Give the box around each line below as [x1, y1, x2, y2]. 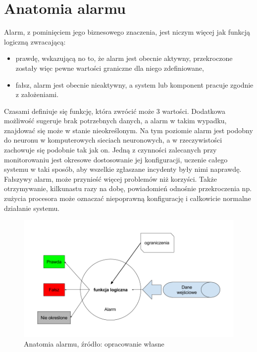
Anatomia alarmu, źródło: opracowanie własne [24, 339, 164, 349]
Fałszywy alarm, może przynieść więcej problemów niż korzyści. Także [4, 173, 217, 184]
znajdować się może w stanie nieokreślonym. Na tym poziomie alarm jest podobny [4, 125, 253, 135]
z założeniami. [15, 89, 59, 100]
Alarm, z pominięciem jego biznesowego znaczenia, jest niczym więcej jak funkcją [4, 27, 251, 37]
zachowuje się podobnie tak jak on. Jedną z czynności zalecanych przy [4, 145, 217, 155]
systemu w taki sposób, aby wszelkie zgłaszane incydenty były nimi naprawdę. [4, 164, 242, 174]
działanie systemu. [4, 202, 60, 213]
